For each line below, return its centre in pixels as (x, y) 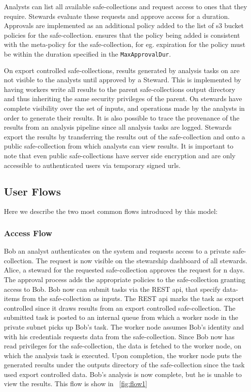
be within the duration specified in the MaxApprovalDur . (87, 53)
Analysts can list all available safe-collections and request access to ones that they (125, 6)
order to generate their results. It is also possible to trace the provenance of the (122, 117)
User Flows (32, 191)
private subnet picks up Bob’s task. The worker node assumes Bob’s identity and (124, 326)
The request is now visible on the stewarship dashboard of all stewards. (142, 260)
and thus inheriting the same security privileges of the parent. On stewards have (123, 98)
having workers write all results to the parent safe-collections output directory (120, 89)
